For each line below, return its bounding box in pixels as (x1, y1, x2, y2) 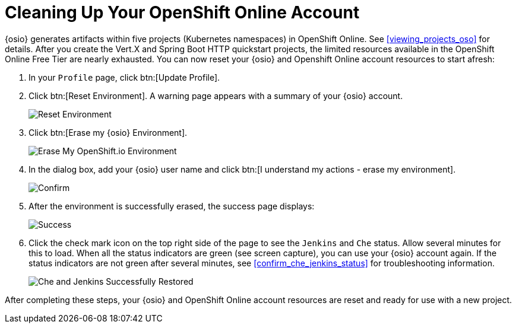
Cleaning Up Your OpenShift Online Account (5, 2, 360, 23)
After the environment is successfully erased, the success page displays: (29, 200, 315, 211)
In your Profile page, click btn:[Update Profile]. (29, 72, 220, 82)
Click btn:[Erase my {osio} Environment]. (29, 127, 188, 138)
